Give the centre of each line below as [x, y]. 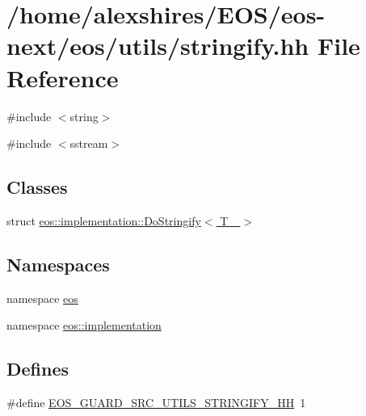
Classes [37, 187]
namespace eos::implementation [84, 325]
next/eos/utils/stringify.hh [158, 46]
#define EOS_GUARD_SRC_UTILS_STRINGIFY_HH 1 [156, 403]
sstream [89, 143]
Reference [63, 77]
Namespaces [58, 264]
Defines [38, 369]
